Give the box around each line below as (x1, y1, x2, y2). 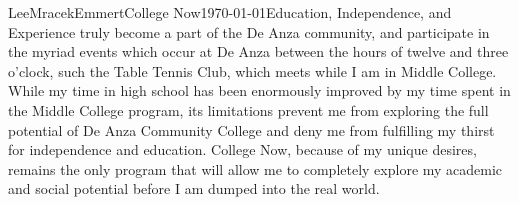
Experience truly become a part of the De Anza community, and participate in (8, 21, 490, 42)
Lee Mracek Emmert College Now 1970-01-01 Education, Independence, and (8, 2, 452, 22)
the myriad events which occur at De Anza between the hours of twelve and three (8, 41, 509, 62)
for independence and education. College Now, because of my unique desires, (8, 139, 477, 160)
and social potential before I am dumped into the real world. (8, 178, 380, 199)
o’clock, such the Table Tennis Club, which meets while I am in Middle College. (8, 60, 497, 81)
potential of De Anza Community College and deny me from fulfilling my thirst (8, 119, 495, 140)
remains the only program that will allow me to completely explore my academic (8, 158, 503, 179)
